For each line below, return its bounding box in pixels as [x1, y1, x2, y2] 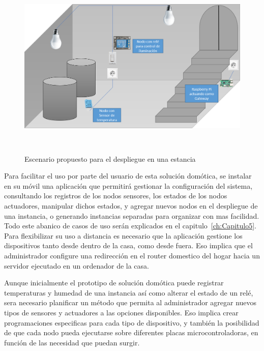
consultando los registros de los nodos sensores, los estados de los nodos [4, 190, 227, 201]
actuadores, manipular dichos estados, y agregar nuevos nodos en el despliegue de [4, 200, 258, 211]
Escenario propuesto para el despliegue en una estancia [24, 153, 196, 164]
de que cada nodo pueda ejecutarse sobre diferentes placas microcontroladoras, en [4, 327, 258, 338]
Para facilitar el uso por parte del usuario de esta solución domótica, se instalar [4, 170, 252, 181]
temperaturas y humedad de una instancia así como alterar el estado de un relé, [4, 287, 253, 298]
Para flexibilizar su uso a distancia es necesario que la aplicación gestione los [4, 230, 243, 241]
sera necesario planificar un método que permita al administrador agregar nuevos [4, 297, 257, 308]
